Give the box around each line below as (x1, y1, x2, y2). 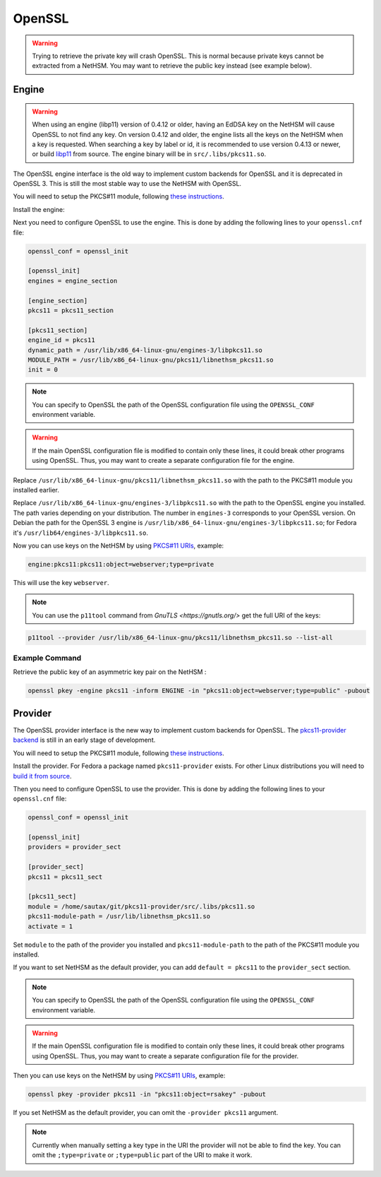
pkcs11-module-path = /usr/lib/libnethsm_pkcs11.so (28, 912, 211, 921)
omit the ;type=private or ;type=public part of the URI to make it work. (32, 1151, 253, 1159)
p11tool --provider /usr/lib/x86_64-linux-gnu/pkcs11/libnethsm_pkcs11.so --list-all (28, 633, 333, 641)
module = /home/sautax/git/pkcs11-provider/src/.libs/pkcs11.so (28, 902, 255, 911)
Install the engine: (13, 205, 65, 213)
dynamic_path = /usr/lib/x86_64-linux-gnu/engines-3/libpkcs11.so (28, 346, 262, 354)
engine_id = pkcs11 (28, 336, 95, 344)
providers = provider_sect (28, 843, 121, 851)
